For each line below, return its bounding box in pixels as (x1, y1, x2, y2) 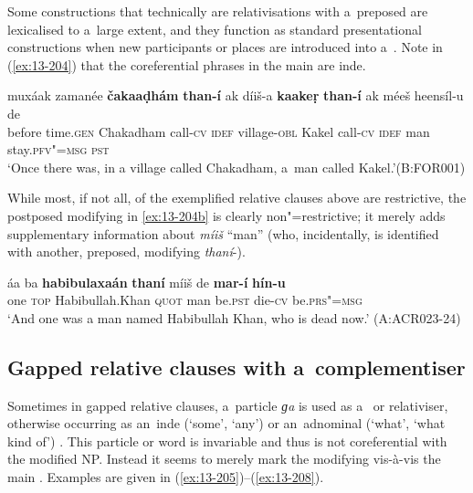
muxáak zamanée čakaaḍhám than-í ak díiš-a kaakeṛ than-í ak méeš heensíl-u (7, 86, 464, 105)
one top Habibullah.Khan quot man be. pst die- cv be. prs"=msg (7, 290, 363, 309)
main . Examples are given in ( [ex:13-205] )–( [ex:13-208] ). (7, 467, 324, 487)
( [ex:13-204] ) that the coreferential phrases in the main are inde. (7, 55, 366, 74)
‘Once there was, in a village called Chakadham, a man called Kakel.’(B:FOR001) (7, 157, 466, 176)
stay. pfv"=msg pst (7, 140, 110, 159)
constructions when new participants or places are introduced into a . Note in (7, 37, 443, 57)
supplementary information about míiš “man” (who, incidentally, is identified (7, 224, 439, 243)
